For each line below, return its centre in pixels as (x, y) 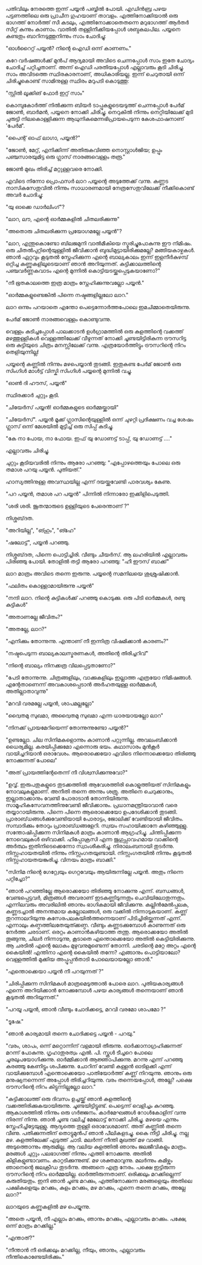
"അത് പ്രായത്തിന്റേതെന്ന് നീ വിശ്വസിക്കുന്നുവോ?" (67, 772)
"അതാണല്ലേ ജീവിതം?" (34, 617)
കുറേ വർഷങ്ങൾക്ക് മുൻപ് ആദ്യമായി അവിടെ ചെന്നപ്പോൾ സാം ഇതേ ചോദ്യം (100, 60)
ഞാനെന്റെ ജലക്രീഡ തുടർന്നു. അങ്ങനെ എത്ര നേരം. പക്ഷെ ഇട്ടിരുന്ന (90, 1167)
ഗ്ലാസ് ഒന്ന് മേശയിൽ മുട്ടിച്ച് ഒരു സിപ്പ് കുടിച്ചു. (60, 426)
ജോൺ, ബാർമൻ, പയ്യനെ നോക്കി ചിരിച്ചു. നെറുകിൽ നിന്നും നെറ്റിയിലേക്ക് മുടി (99, 112)
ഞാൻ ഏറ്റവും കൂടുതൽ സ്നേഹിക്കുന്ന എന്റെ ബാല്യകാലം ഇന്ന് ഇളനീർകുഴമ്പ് (97, 257)
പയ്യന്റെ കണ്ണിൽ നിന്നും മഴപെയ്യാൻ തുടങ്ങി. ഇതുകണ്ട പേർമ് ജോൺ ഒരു (93, 364)
